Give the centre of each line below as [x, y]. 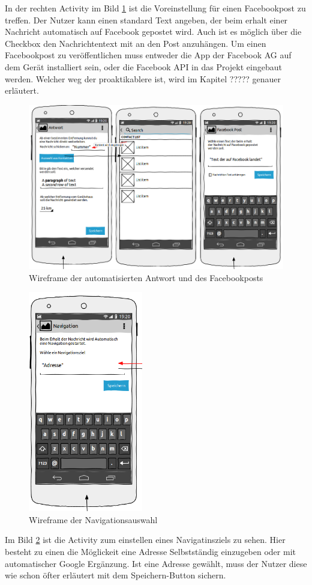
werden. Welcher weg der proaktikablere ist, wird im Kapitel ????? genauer [143, 78]
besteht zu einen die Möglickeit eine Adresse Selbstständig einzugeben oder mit [150, 552]
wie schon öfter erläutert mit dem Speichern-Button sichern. [115, 575]
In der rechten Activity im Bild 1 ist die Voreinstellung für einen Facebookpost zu [155, 8]
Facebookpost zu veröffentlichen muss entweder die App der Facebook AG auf [148, 55]
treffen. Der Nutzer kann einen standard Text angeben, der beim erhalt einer [146, 20]
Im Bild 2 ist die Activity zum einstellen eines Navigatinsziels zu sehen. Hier [145, 540]
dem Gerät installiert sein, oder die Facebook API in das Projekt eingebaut [143, 66]
